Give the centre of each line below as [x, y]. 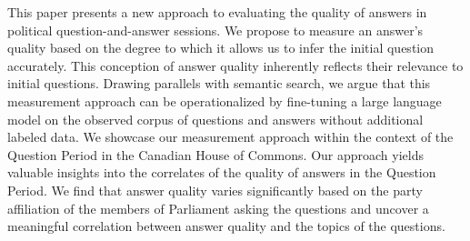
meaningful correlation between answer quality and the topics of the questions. [226, 226]
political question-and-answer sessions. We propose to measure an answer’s [215, 30]
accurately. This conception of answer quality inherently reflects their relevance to [235, 65]
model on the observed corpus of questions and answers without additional [215, 119]
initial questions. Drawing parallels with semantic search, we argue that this [219, 83]
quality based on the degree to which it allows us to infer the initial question [220, 48]
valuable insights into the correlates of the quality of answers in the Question [222, 172]
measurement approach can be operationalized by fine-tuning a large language [225, 100]
